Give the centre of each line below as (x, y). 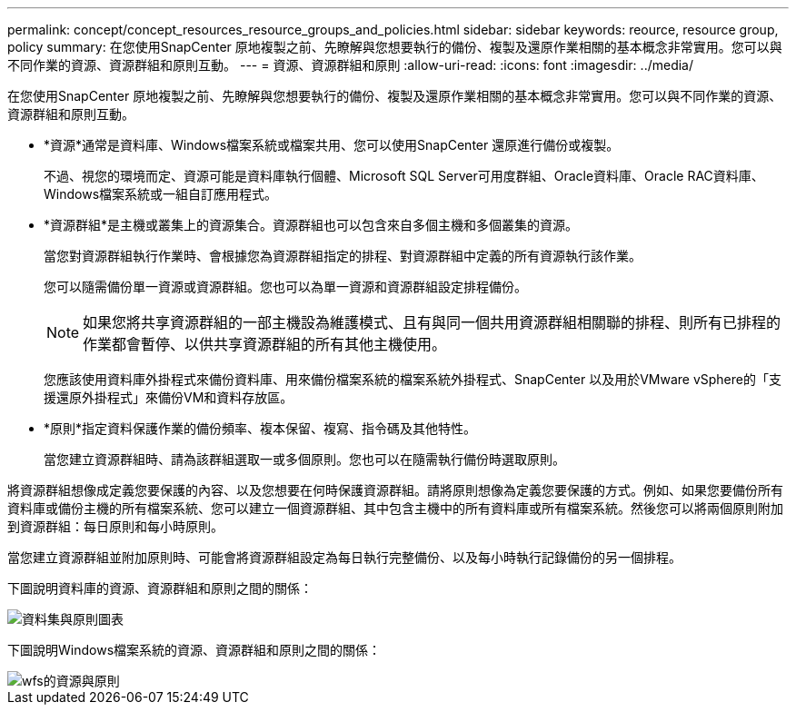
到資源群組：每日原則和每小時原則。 (115, 526)
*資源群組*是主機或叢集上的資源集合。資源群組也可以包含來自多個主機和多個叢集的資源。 (311, 225)
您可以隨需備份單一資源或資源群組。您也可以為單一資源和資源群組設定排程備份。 (285, 287)
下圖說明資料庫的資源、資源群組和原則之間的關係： (160, 588)
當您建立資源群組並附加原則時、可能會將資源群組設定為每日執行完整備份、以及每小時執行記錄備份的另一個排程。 (344, 557)
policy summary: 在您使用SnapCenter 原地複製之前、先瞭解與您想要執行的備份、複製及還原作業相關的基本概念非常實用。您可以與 (395, 47)
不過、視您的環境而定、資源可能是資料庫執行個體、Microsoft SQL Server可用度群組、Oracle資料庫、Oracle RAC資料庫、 (404, 176)
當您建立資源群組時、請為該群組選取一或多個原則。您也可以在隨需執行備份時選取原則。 (304, 459)
